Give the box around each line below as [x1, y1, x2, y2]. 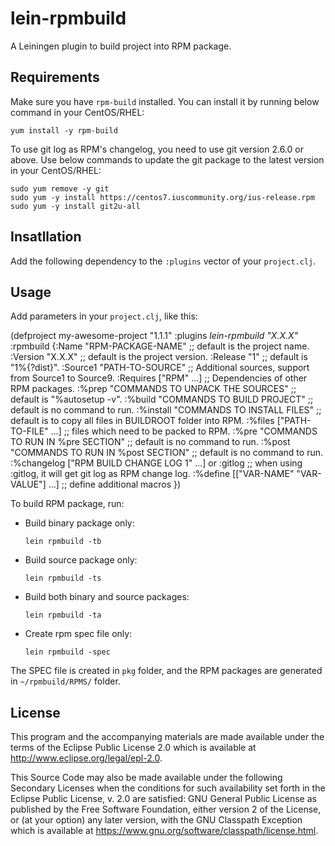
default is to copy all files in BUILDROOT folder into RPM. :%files [10, 415, 275, 427]
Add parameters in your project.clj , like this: [10, 310, 198, 322]
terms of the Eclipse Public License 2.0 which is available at [10, 742, 257, 754]
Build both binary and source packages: [24, 591, 190, 603]
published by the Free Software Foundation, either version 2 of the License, [10, 803, 322, 816]
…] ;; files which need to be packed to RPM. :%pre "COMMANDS [50, 425, 318, 437]
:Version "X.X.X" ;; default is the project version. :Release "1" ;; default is [10, 351, 308, 363]
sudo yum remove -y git [10, 183, 110, 194]
